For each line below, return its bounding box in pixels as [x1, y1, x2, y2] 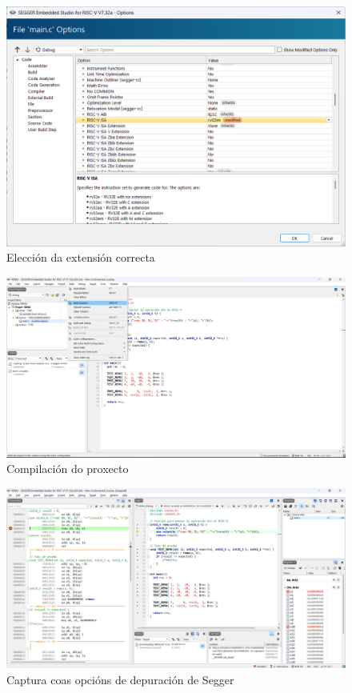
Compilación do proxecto [6, 460, 129, 477]
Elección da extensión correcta [6, 249, 155, 266]
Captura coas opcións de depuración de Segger [6, 671, 234, 687]
